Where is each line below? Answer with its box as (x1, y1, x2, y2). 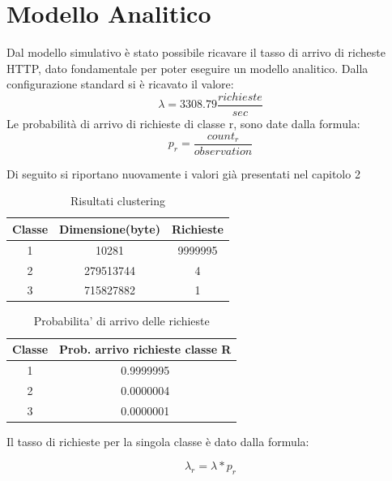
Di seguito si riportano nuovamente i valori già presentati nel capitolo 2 (6, 165, 360, 182)
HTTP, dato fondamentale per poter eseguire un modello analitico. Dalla (6, 59, 369, 76)
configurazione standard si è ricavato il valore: (6, 75, 234, 92)
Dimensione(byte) (59, 220, 160, 237)
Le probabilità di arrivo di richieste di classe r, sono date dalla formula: (6, 114, 360, 131)
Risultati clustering (70, 192, 166, 209)
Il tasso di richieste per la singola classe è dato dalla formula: (6, 432, 309, 449)
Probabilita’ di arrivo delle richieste (33, 312, 210, 329)
